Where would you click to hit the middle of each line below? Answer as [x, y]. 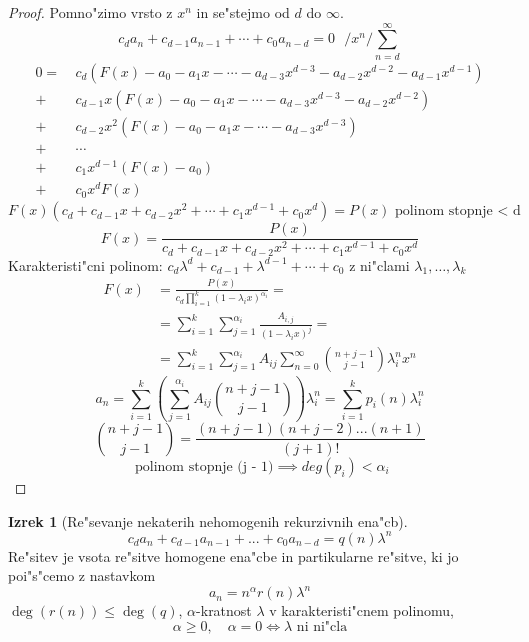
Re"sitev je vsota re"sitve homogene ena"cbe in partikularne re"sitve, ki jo [233, 555]
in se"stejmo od [243, 12]
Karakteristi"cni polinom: [85, 264]
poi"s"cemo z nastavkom [82, 575]
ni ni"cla [322, 626]
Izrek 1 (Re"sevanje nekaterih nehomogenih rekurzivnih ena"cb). [208, 520]
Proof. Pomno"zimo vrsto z [90, 12]
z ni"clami [379, 264]
